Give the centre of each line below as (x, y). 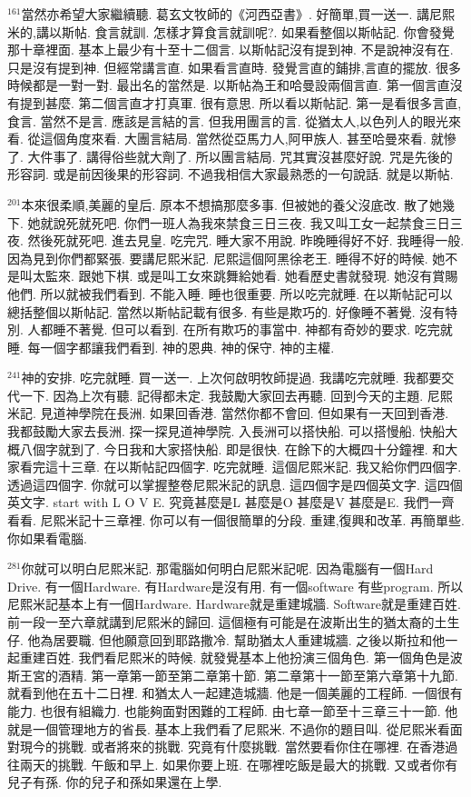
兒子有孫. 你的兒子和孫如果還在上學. (115, 782)
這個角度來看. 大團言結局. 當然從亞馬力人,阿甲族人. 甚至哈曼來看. (233, 139)
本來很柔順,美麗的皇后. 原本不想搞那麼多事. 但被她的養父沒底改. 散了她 (232, 204)
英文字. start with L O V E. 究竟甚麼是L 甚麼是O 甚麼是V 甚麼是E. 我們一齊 (231, 502)
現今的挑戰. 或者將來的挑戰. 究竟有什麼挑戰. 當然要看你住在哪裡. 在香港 (232, 747)
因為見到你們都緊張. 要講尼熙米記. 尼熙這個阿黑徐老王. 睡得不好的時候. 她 (226, 258)
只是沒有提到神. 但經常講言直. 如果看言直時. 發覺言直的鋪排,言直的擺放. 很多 (235, 67)
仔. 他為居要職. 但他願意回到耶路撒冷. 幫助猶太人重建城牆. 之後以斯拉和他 (226, 639)
